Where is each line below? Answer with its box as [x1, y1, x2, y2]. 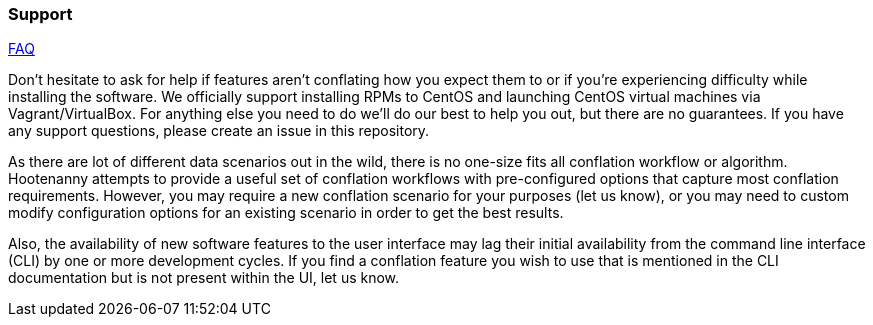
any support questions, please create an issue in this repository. [8, 122, 430, 140]
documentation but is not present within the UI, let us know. [8, 269, 400, 287]
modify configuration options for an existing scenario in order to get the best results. [8, 204, 564, 222]
